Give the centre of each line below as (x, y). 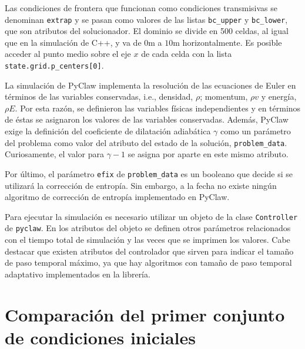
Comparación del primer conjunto (145, 314)
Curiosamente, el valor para (54, 154)
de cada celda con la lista (187, 54)
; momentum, (224, 96)
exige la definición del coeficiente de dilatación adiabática (108, 131)
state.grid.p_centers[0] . (54, 65)
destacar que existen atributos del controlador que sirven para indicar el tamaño (149, 251)
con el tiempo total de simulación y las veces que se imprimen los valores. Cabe (148, 240)
